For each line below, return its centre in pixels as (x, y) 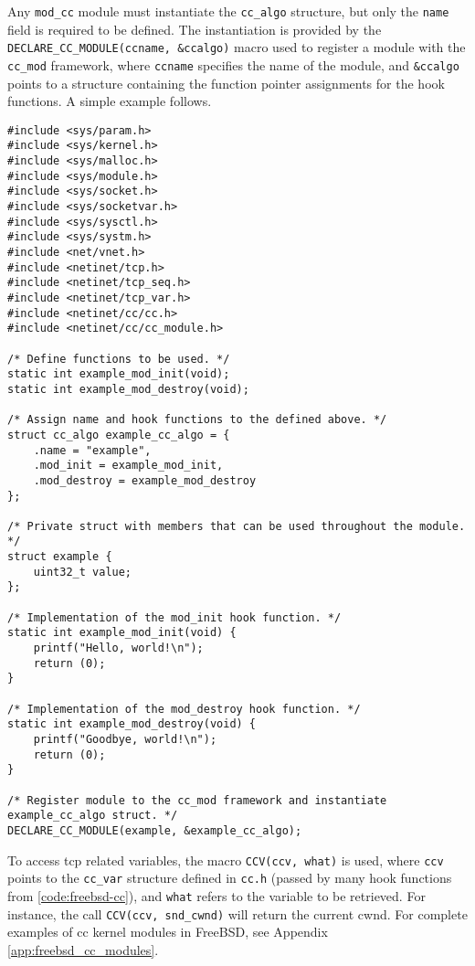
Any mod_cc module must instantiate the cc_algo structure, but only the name (228, 11)
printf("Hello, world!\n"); (118, 648)
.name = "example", (92, 450)
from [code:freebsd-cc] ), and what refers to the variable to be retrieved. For (216, 895)
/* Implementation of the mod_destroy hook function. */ (184, 709)
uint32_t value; (83, 572)
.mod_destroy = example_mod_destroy (145, 480)
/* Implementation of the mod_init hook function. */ (174, 617)
